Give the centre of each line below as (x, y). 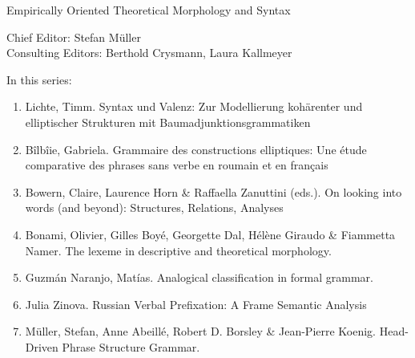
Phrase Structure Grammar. (131, 346)
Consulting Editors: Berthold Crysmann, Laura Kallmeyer (149, 53)
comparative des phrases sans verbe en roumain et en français (177, 165)
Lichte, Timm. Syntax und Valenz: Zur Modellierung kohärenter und (194, 106)
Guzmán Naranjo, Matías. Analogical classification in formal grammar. (199, 277)
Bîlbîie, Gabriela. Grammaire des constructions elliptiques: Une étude (196, 149)
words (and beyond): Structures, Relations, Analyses (154, 207)
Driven (42, 346)
